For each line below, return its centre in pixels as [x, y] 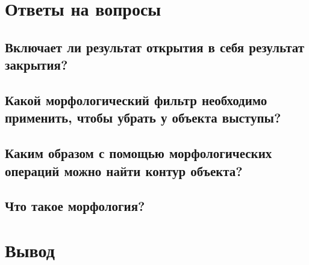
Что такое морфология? [75, 206]
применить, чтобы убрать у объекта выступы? [143, 117]
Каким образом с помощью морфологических [139, 153]
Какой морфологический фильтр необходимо [136, 99]
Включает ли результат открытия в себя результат [155, 47]
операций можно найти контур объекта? [124, 170]
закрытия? [36, 65]
